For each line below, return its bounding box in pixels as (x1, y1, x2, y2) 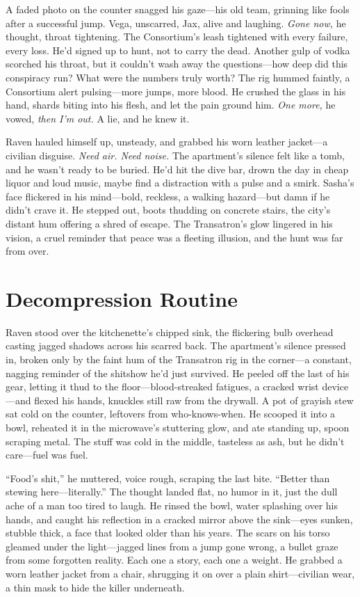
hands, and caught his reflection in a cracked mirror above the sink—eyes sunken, (6, 511, 353, 526)
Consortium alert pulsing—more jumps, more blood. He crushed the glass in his (6, 83, 346, 98)
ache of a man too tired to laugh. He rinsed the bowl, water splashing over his (6, 497, 338, 512)
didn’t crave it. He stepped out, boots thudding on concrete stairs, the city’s (6, 202, 331, 217)
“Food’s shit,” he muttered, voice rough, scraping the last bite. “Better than (6, 470, 330, 485)
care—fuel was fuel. (6, 447, 88, 462)
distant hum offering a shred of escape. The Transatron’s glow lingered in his (6, 216, 333, 230)
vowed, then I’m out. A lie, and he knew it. (6, 111, 190, 125)
